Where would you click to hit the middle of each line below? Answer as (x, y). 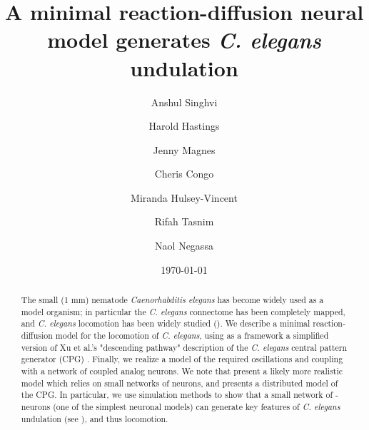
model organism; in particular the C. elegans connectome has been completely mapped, (183, 311)
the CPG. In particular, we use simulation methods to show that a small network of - (180, 395)
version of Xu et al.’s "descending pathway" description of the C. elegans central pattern (184, 347)
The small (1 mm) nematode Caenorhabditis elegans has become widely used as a (172, 300)
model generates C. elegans (184, 40)
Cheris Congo (184, 174)
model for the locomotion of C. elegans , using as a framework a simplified (192, 336)
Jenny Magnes (184, 149)
